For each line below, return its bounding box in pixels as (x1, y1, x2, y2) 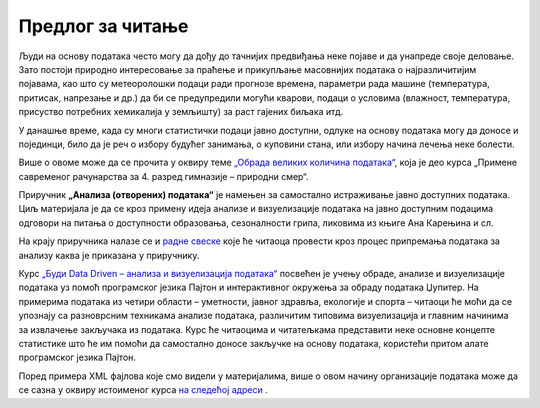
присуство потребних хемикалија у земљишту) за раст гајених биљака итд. (18, 106, 344, 118)
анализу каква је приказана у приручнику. (18, 249, 200, 261)
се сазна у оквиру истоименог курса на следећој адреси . (18, 384, 269, 396)
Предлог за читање (18, 15, 189, 37)
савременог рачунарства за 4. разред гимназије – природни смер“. (18, 170, 309, 182)
